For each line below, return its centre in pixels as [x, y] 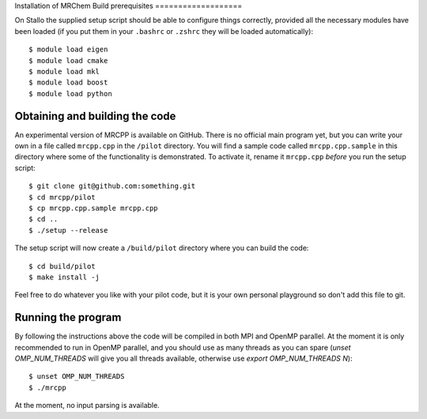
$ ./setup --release [68, 230]
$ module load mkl [64, 71]
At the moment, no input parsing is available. [87, 406]
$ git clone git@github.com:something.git [112, 186]
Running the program [68, 318]
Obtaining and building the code [95, 116]
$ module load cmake [68, 60]
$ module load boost [68, 82]
